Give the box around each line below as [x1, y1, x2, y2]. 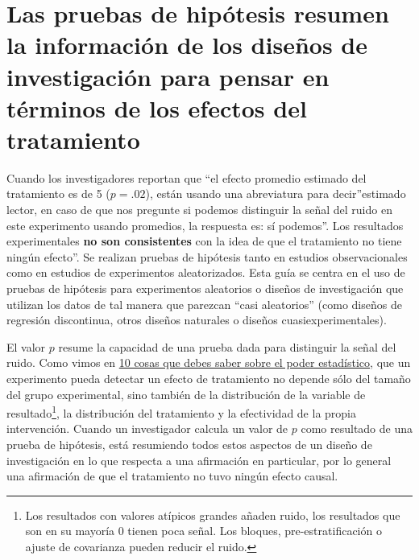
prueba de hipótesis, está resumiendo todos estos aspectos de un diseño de [6, 436, 372, 453]
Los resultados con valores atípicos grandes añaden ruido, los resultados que [25, 506, 400, 523]
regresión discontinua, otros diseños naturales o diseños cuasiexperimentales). [6, 311, 387, 328]
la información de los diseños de [6, 28, 367, 61]
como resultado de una [301, 420, 413, 437]
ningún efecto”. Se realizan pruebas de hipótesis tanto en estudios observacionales [6, 248, 408, 265]
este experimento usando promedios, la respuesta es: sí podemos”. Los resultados [6, 216, 404, 233]
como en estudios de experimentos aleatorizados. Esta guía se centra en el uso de [6, 264, 405, 281]
